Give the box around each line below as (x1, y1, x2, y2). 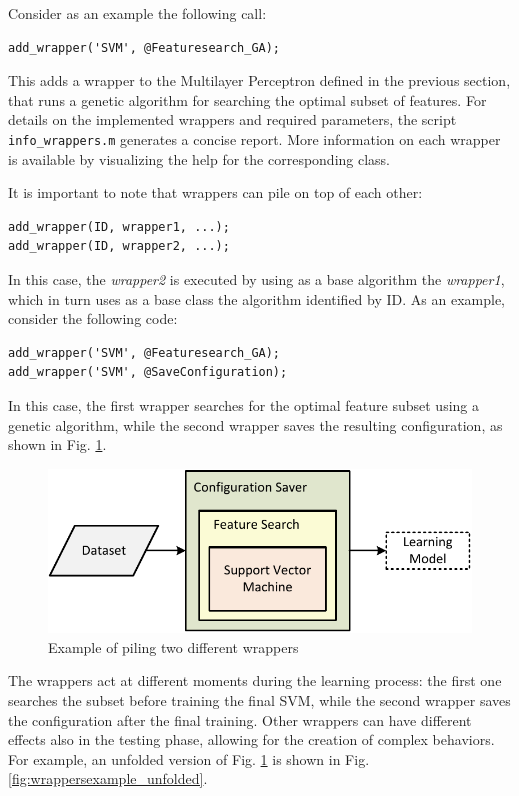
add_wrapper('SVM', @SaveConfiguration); (8, 365, 288, 380)
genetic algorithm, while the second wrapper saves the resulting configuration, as (8, 414, 503, 435)
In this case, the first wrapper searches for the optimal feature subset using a (8, 394, 479, 415)
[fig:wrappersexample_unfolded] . (8, 768, 208, 789)
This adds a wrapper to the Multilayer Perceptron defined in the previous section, (8, 70, 511, 91)
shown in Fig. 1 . (8, 434, 107, 455)
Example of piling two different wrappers (48, 636, 299, 657)
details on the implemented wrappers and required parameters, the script (8, 109, 457, 130)
